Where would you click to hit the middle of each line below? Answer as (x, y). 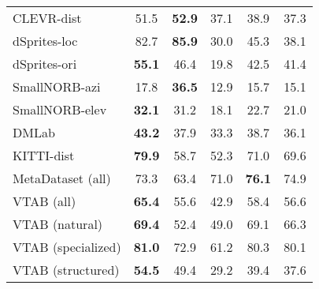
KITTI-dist (44, 155)
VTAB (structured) (66, 270)
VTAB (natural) (58, 224)
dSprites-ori (45, 64)
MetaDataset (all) (62, 178)
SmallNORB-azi (57, 86)
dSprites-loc (45, 41)
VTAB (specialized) (67, 247)
